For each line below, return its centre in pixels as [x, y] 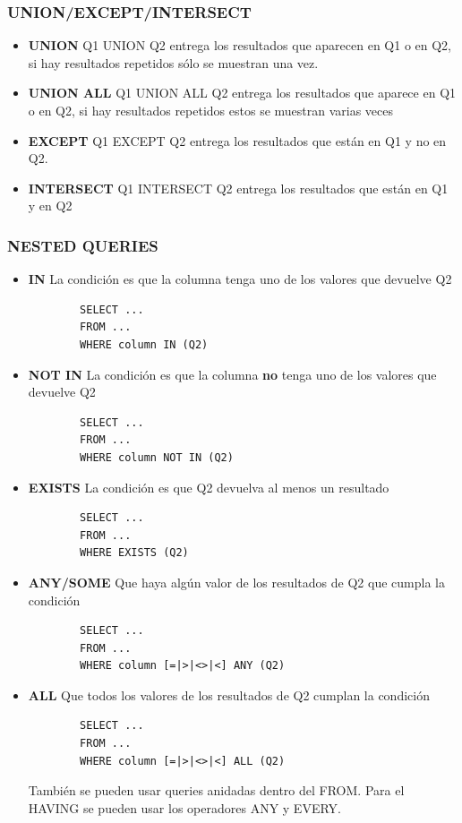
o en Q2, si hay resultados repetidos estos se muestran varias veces [211, 110]
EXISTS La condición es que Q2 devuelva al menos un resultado [209, 487]
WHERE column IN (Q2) [144, 344]
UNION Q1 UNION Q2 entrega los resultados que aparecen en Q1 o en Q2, [240, 45]
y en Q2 [50, 206]
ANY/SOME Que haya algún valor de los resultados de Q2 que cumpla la [236, 582]
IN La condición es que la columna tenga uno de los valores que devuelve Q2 [240, 279]
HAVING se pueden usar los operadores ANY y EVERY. [184, 807]
